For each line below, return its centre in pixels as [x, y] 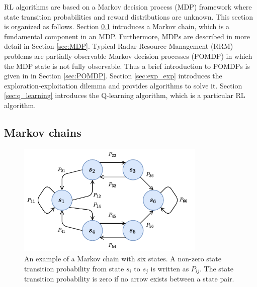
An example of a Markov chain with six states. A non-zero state [123, 258]
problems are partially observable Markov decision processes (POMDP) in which [128, 56]
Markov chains [43, 132]
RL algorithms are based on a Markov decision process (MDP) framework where [128, 7]
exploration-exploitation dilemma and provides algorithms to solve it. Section [123, 85]
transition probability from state [74, 268]
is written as [170, 268]
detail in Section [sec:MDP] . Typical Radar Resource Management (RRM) [119, 46]
